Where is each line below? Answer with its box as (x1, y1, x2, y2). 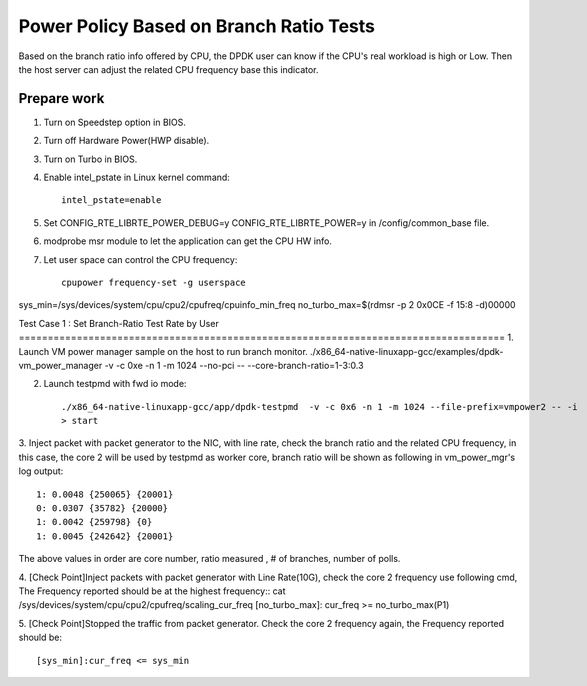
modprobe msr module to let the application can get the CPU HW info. (43, 235, 332, 247)
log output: (18, 465, 64, 477)
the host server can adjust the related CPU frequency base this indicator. (18, 63, 319, 75)
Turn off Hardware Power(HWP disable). (43, 135, 210, 147)
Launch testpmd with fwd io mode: (43, 378, 187, 390)
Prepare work (18, 90, 105, 107)
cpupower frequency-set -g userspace (61, 276, 247, 288)
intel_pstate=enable (61, 195, 162, 206)
